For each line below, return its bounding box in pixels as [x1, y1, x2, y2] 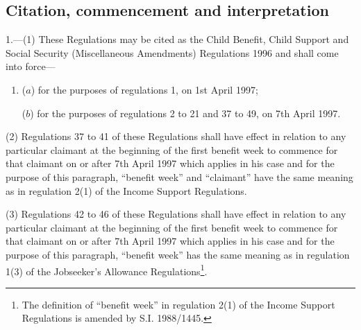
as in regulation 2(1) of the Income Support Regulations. [6, 183, 247, 198]
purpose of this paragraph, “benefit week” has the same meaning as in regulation [6, 247, 350, 261]
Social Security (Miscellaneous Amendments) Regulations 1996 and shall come [6, 45, 339, 60]
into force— [6, 59, 56, 73]
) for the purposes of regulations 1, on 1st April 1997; [31, 82, 258, 96]
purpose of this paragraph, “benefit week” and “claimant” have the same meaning [6, 169, 353, 184]
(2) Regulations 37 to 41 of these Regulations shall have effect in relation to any [6, 129, 346, 144]
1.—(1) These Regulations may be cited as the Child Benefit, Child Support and [6, 32, 349, 46]
